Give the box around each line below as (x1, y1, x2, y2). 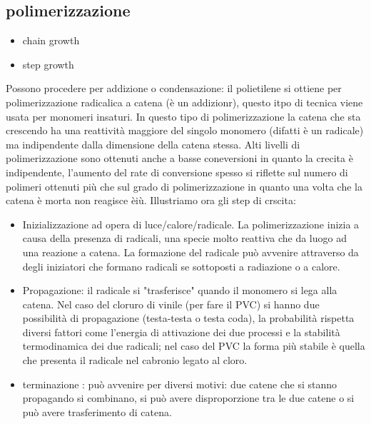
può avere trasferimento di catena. (22, 404, 172, 419)
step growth (22, 56, 74, 71)
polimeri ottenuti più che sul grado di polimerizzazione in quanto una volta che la (6, 178, 362, 193)
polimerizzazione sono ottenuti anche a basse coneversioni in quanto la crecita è (6, 151, 353, 166)
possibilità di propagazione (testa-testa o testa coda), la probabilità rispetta (22, 311, 355, 325)
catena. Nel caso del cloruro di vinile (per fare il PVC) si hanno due (22, 296, 320, 311)
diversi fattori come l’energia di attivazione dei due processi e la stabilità (22, 324, 340, 339)
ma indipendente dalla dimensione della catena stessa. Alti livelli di (6, 136, 300, 151)
